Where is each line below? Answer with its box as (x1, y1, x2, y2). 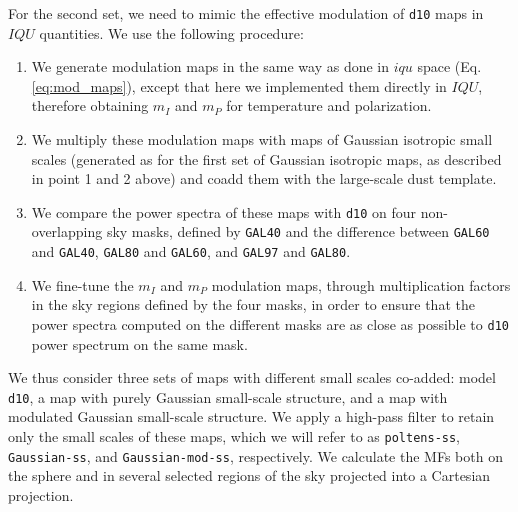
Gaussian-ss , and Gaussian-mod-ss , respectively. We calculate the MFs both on (8, 445, 503, 466)
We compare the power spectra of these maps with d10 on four (31, 201, 417, 222)
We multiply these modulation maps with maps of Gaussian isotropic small (31, 129, 493, 150)
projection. (8, 484, 74, 505)
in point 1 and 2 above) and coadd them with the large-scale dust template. (31, 168, 497, 189)
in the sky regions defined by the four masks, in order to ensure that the (31, 294, 475, 315)
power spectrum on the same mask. (31, 333, 248, 354)
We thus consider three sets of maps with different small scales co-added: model (8, 367, 496, 388)
